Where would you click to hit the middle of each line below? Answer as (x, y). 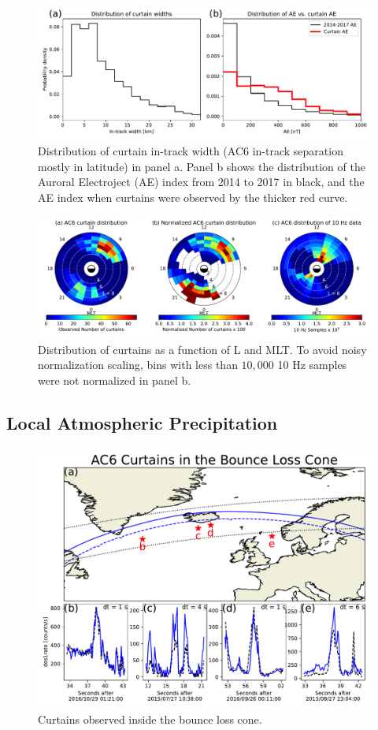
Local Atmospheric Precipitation (142, 422)
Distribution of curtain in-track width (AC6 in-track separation (191, 150)
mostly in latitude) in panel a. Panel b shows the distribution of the (202, 166)
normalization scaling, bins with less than (138, 365)
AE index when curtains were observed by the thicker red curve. (193, 197)
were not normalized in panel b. (115, 380)
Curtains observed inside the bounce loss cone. (150, 719)
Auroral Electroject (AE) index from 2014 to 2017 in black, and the (201, 182)
